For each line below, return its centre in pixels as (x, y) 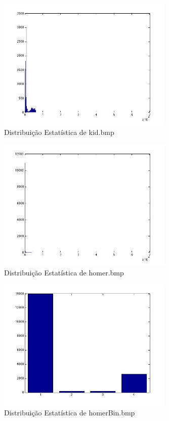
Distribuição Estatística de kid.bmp (59, 132)
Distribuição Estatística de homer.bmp (64, 272)
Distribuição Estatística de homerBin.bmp (70, 413)
